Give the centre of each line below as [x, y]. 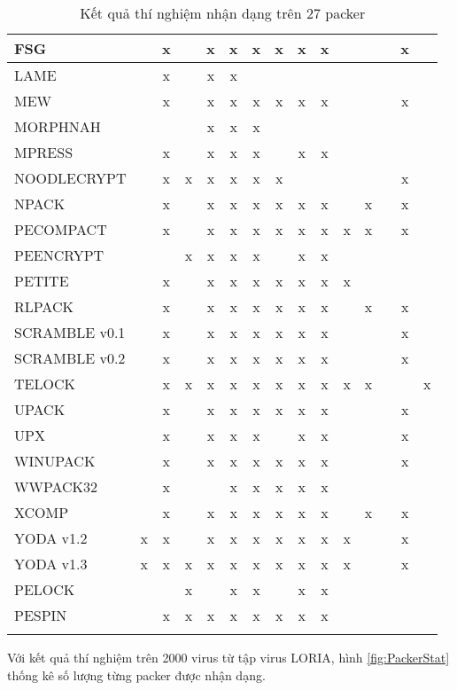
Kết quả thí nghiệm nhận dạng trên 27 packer [223, 13]
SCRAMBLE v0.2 [70, 358]
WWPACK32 [56, 486]
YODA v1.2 [51, 538]
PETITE [42, 281]
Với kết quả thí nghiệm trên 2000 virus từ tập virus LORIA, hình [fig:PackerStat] [228, 657]
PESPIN [41, 615]
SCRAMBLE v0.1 [70, 332]
